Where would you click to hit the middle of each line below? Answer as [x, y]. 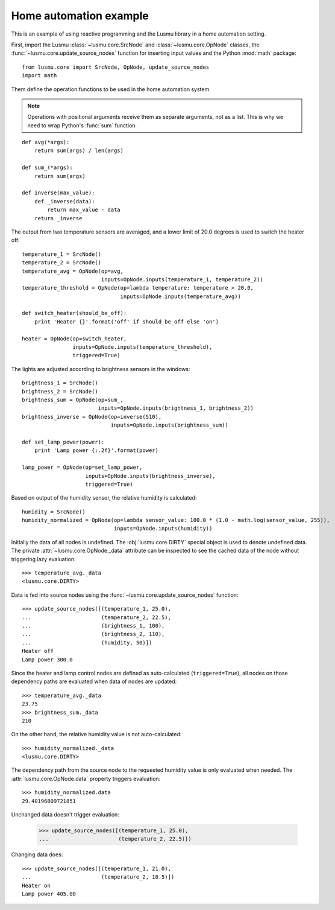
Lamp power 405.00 [49, 894]
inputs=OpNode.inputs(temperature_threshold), [142, 347]
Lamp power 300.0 [47, 660]
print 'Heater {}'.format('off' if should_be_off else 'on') [127, 322]
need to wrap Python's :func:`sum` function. [82, 125]
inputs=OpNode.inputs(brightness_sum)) [169, 425]
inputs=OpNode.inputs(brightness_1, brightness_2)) [176, 408]
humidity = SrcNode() [54, 512]
